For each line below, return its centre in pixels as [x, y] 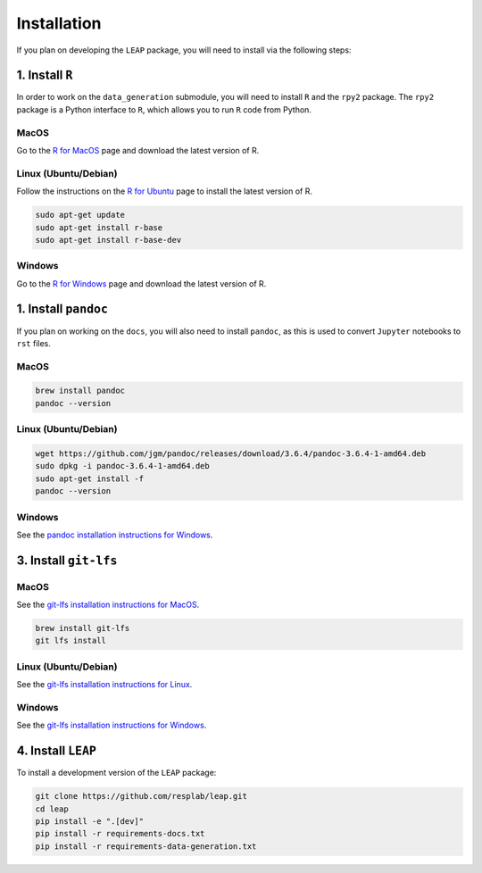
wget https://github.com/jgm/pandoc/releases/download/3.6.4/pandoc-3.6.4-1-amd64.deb [231, 454]
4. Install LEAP [57, 751]
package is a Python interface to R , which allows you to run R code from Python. [164, 109]
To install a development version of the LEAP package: [116, 773]
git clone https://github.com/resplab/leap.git [141, 796]
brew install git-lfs [83, 628]
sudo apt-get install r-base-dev [108, 240]
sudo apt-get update [80, 215]
